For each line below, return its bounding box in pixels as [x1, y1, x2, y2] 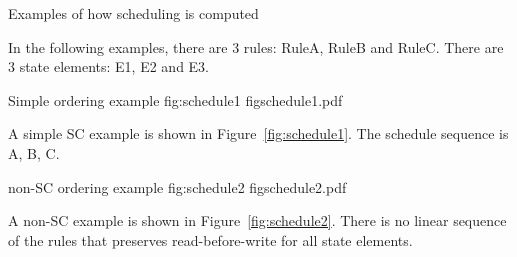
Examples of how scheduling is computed [8, 3, 259, 23]
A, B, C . [8, 142, 60, 163]
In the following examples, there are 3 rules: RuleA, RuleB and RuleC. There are [8, 36, 504, 57]
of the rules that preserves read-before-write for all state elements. [8, 229, 413, 250]
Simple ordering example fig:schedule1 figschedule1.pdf [8, 89, 343, 110]
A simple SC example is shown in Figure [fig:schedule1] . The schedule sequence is [8, 123, 509, 144]
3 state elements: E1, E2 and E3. [8, 56, 209, 77]
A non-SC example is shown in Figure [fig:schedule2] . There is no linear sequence [8, 210, 507, 231]
